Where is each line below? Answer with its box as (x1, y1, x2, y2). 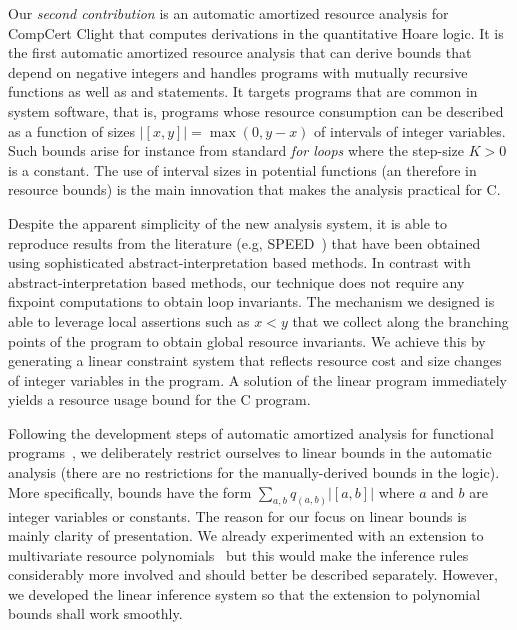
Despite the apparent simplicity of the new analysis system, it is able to (8, 212, 448, 233)
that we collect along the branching (292, 310, 509, 331)
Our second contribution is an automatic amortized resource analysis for (8, 3, 449, 23)
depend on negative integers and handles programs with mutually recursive (8, 61, 468, 82)
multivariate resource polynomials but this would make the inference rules (8, 544, 469, 565)
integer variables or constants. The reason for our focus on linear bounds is (8, 505, 467, 526)
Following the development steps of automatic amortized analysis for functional (8, 422, 494, 443)
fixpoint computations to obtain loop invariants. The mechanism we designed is (8, 291, 495, 312)
